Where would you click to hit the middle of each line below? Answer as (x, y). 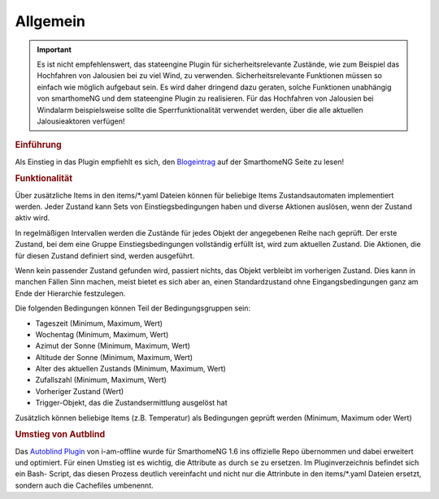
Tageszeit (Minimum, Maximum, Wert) (99, 323)
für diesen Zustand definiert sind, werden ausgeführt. (105, 255)
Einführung (39, 145)
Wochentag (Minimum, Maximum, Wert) (102, 334)
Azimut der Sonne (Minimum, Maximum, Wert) (113, 346)
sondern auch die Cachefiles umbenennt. (84, 485)
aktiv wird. (33, 218)
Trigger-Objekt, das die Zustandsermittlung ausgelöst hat (131, 403)
